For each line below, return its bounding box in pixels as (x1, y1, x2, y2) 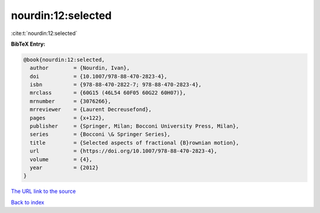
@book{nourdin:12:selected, (23, 56, 105, 63)
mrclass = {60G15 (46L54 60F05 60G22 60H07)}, (30, 90, 186, 96)
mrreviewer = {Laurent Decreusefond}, (30, 106, 152, 113)
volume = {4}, (30, 156, 93, 163)
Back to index (11, 199, 44, 206)
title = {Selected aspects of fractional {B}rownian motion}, (30, 139, 239, 146)
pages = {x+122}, (30, 115, 105, 121)
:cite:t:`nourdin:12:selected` (11, 30, 78, 37)
